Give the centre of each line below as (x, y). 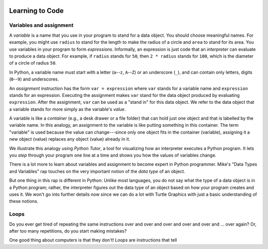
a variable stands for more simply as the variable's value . (67, 109)
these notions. (24, 201)
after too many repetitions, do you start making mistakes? (68, 231)
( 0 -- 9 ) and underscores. (34, 79)
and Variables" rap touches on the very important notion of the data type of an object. (97, 171)
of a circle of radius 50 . (33, 63)
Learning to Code (36, 11)
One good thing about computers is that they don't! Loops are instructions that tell (93, 240)
